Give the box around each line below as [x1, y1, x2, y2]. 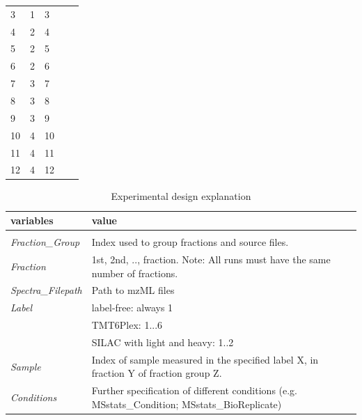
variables [10, 213, 54, 228]
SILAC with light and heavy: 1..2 [91, 334, 234, 349]
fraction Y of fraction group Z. [91, 366, 222, 380]
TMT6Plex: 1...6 [91, 318, 163, 332]
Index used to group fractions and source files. [91, 235, 289, 249]
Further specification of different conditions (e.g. [91, 383, 298, 398]
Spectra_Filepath [10, 283, 82, 297]
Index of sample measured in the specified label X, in [91, 352, 319, 366]
